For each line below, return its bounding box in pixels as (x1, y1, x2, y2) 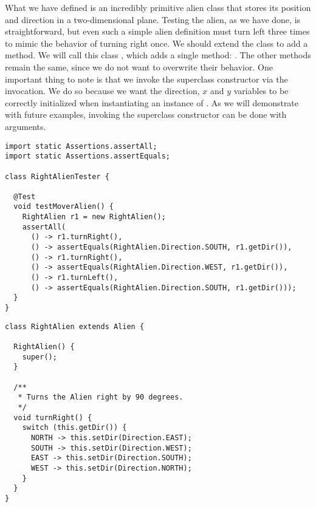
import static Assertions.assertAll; (5, 141, 157, 151)
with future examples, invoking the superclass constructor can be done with (5, 108, 287, 121)
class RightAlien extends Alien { (5, 322, 145, 331)
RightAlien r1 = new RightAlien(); (22, 213, 166, 222)
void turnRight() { (13, 413, 92, 422)
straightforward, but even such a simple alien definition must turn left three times (5, 25, 310, 38)
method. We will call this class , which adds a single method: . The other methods (5, 49, 311, 61)
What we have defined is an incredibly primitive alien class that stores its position (5, 1, 311, 13)
